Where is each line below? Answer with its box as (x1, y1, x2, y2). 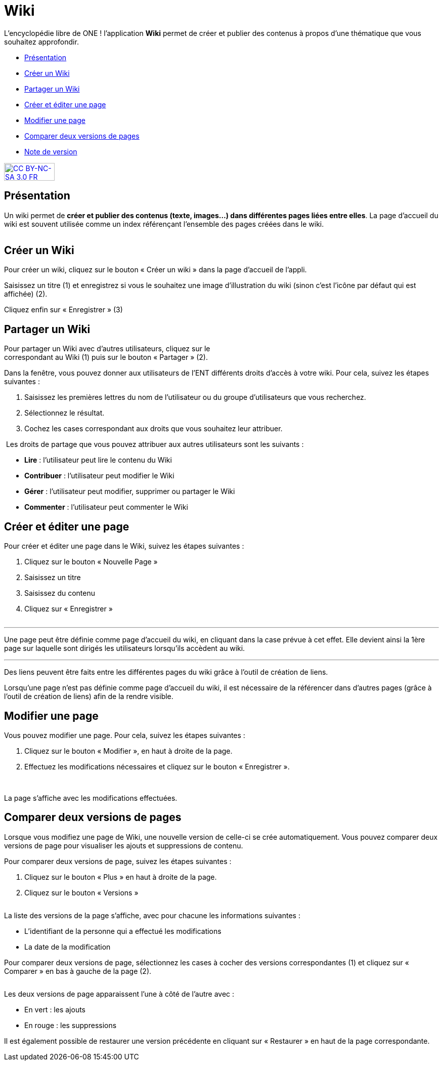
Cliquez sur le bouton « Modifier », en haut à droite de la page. (24, 746, 233, 755)
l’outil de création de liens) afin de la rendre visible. (4, 692, 173, 701)
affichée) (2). (4, 290, 48, 299)
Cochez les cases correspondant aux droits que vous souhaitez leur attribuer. (24, 424, 283, 433)
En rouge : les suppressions (24, 1020, 117, 1030)
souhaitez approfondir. (4, 37, 79, 46)
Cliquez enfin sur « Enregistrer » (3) (4, 305, 123, 314)
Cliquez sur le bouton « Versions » (24, 888, 139, 897)
